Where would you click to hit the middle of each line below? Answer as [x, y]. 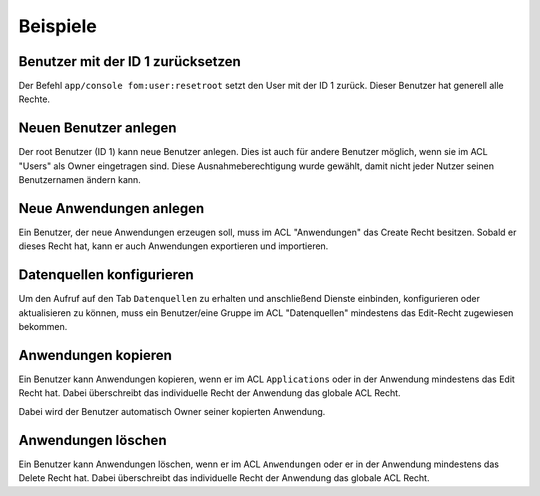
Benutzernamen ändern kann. [80, 180]
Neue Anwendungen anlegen [111, 208]
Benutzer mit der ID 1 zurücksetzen [130, 61]
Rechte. [34, 99]
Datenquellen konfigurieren [106, 275]
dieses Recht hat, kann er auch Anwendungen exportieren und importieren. [173, 246]
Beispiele [57, 26]
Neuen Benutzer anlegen [97, 128]
